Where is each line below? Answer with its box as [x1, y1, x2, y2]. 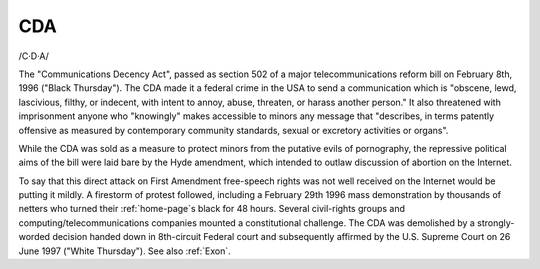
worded [18, 231, 50, 243]
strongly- [476, 216, 515, 229]
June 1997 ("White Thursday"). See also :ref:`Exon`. [18, 245, 232, 257]
